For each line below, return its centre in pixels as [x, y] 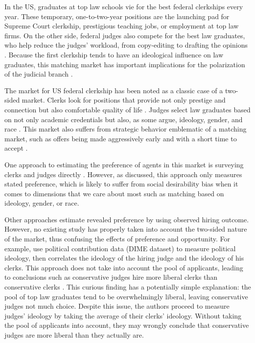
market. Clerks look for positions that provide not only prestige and [124, 100]
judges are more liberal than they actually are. [74, 335]
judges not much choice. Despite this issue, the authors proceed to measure [117, 306]
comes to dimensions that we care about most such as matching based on [114, 193]
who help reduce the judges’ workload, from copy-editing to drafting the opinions [126, 45]
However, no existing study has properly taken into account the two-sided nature [126, 229]
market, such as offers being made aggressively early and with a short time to [121, 138]
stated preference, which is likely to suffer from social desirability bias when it [121, 184]
